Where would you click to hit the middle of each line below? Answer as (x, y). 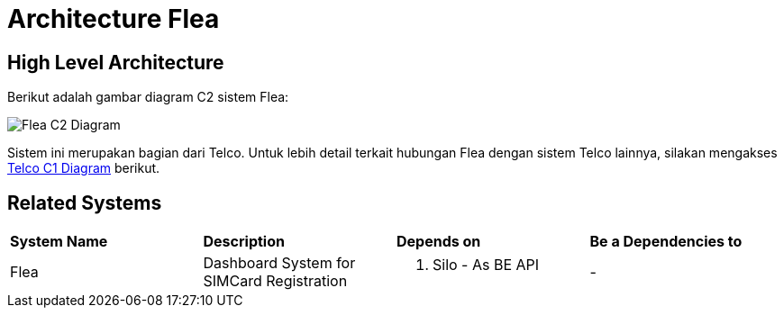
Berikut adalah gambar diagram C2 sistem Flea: (148, 97)
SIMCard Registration (275, 281)
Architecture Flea (114, 19)
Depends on (439, 242)
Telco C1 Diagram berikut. (84, 168)
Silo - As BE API (486, 265)
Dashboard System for (279, 263)
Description (244, 242)
